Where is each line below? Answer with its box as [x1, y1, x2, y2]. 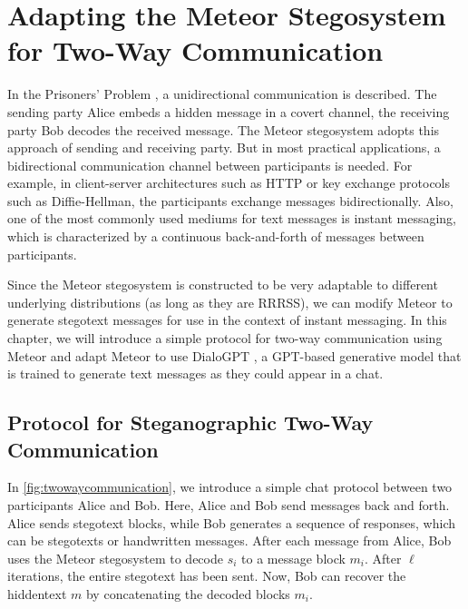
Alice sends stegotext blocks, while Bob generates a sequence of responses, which [7, 513, 455, 532]
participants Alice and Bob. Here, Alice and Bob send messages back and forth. [7, 496, 450, 514]
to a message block [241, 548, 346, 567]
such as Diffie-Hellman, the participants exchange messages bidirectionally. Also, [7, 191, 453, 210]
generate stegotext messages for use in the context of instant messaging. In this [7, 310, 447, 329]
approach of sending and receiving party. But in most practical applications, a [7, 138, 441, 157]
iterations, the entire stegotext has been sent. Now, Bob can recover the [7, 566, 406, 585]
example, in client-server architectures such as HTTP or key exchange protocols [7, 173, 451, 192]
